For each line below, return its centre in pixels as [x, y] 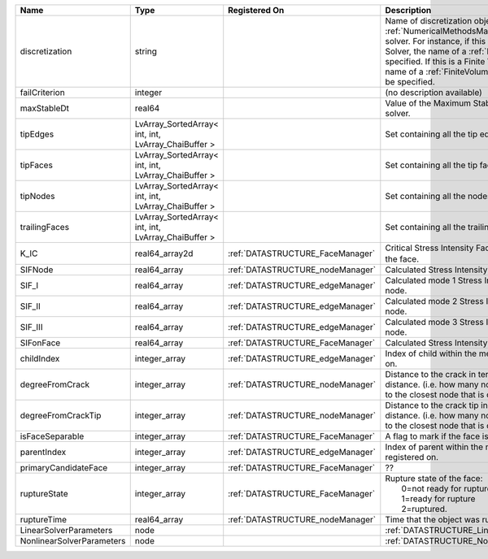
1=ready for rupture [438, 499]
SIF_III [31, 327]
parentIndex [43, 453]
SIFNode [37, 270]
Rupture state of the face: [434, 479]
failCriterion [42, 92]
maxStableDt [44, 108]
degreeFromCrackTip [61, 416]
